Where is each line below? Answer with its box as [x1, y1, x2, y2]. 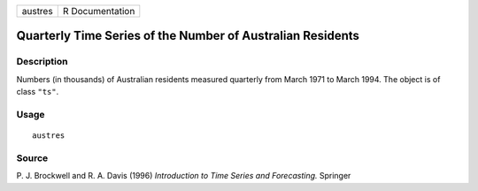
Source [16, 151, 49, 164]
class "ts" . [16, 87, 59, 97]
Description [16, 56, 68, 68]
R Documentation [62, 5, 135, 17]
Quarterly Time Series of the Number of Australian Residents [16, 28, 360, 43]
